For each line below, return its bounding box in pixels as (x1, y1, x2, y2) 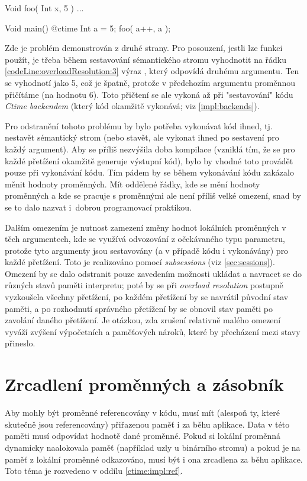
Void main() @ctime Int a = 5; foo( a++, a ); (5, 21, 171, 34)
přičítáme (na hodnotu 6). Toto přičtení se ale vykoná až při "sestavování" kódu (5, 88, 293, 100)
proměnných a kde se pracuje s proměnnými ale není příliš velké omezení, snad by (5, 189, 301, 202)
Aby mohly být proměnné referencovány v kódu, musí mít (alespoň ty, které (5, 406, 280, 419)
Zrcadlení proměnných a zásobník (5, 372, 284, 396)
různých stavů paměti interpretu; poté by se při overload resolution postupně (5, 279, 283, 291)
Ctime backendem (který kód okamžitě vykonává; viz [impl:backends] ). (5, 100, 260, 112)
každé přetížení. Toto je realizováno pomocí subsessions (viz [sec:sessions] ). (5, 256, 275, 268)
